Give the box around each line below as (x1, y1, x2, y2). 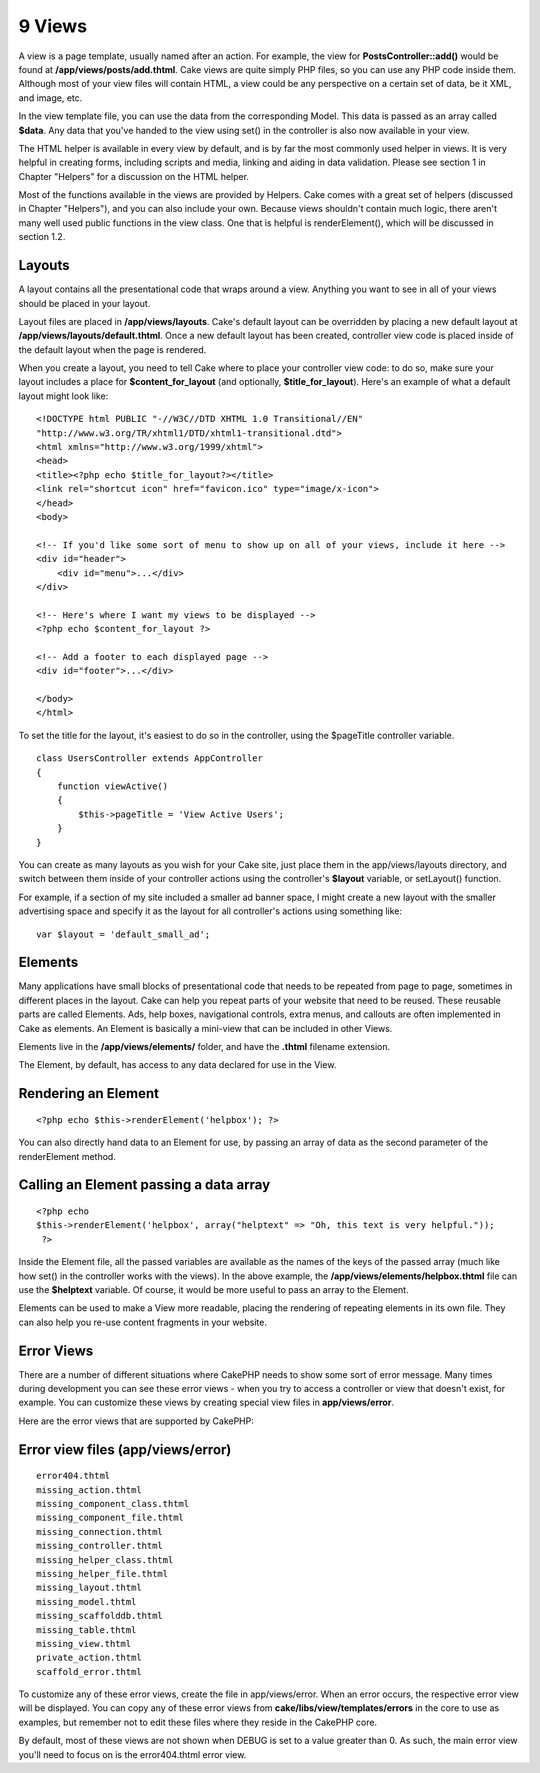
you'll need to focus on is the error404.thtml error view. (18, 1748, 247, 1760)
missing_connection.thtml (36, 1526, 164, 1537)
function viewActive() (56, 781, 169, 792)
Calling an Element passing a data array (18, 1176, 271, 1194)
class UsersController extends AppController (36, 753, 264, 764)
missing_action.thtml (36, 1484, 142, 1495)
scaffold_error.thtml (36, 1666, 142, 1677)
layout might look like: (18, 390, 109, 402)
